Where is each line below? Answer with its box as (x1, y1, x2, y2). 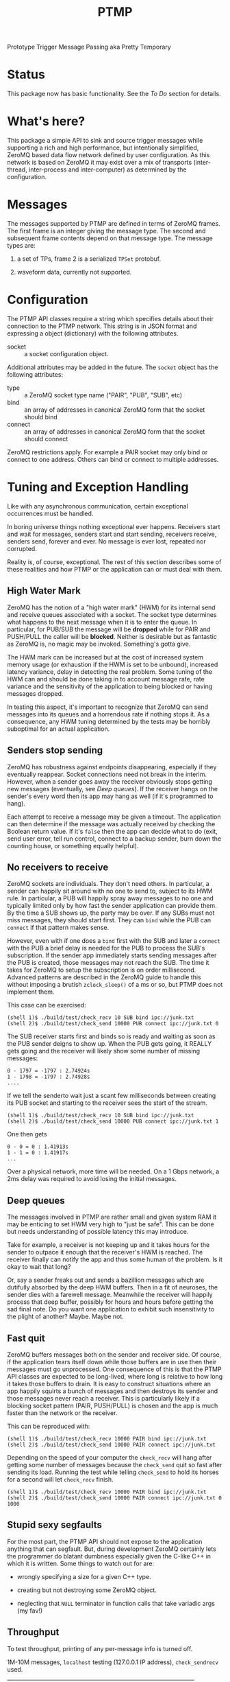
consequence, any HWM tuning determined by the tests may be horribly (7, 717, 211, 725)
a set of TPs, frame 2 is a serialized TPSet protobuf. (16, 255, 162, 263)
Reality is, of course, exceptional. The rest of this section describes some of (7, 557, 222, 566)
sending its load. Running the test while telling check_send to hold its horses (7, 1468, 219, 1476)
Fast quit (7, 1332, 46, 1344)
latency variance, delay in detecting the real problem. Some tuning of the (7, 667, 213, 676)
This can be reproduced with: (7, 1422, 90, 1430)
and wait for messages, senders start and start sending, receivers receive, (7, 530, 217, 538)
